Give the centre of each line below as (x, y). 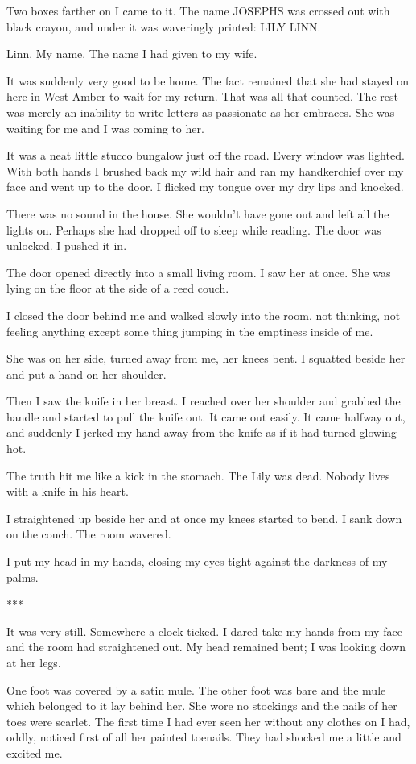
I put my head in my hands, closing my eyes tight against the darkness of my (197, 561)
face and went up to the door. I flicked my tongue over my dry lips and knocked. (205, 187)
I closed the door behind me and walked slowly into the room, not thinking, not (204, 315)
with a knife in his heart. (68, 491)
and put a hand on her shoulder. (86, 374)
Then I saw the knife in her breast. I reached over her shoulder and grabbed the (204, 401)
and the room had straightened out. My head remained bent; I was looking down (206, 647)
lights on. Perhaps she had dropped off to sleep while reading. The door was (194, 229)
